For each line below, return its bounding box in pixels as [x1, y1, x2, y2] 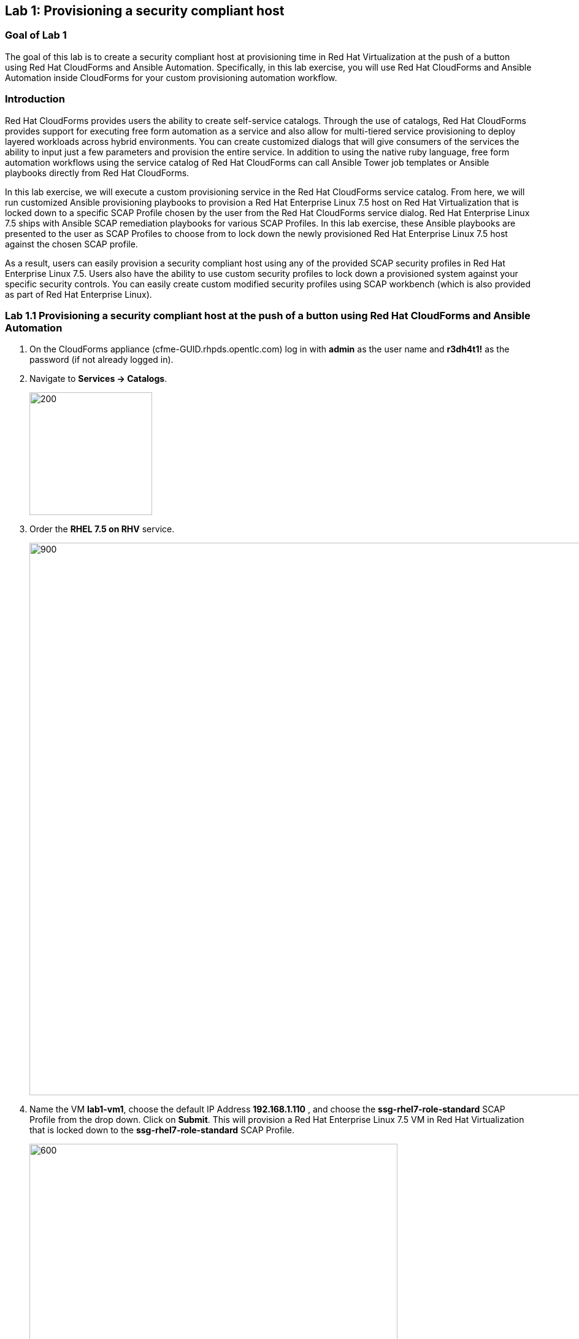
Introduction [5, 93, 65, 106]
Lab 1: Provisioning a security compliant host [5, 3, 285, 18]
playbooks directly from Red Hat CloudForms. [5, 167, 190, 178]
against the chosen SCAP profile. [5, 238, 138, 249]
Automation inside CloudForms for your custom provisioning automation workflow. [5, 72, 337, 83]
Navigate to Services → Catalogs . [29, 373, 167, 384]
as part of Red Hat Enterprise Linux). [5, 289, 152, 300]
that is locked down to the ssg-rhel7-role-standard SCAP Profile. [29, 1125, 295, 1136]
